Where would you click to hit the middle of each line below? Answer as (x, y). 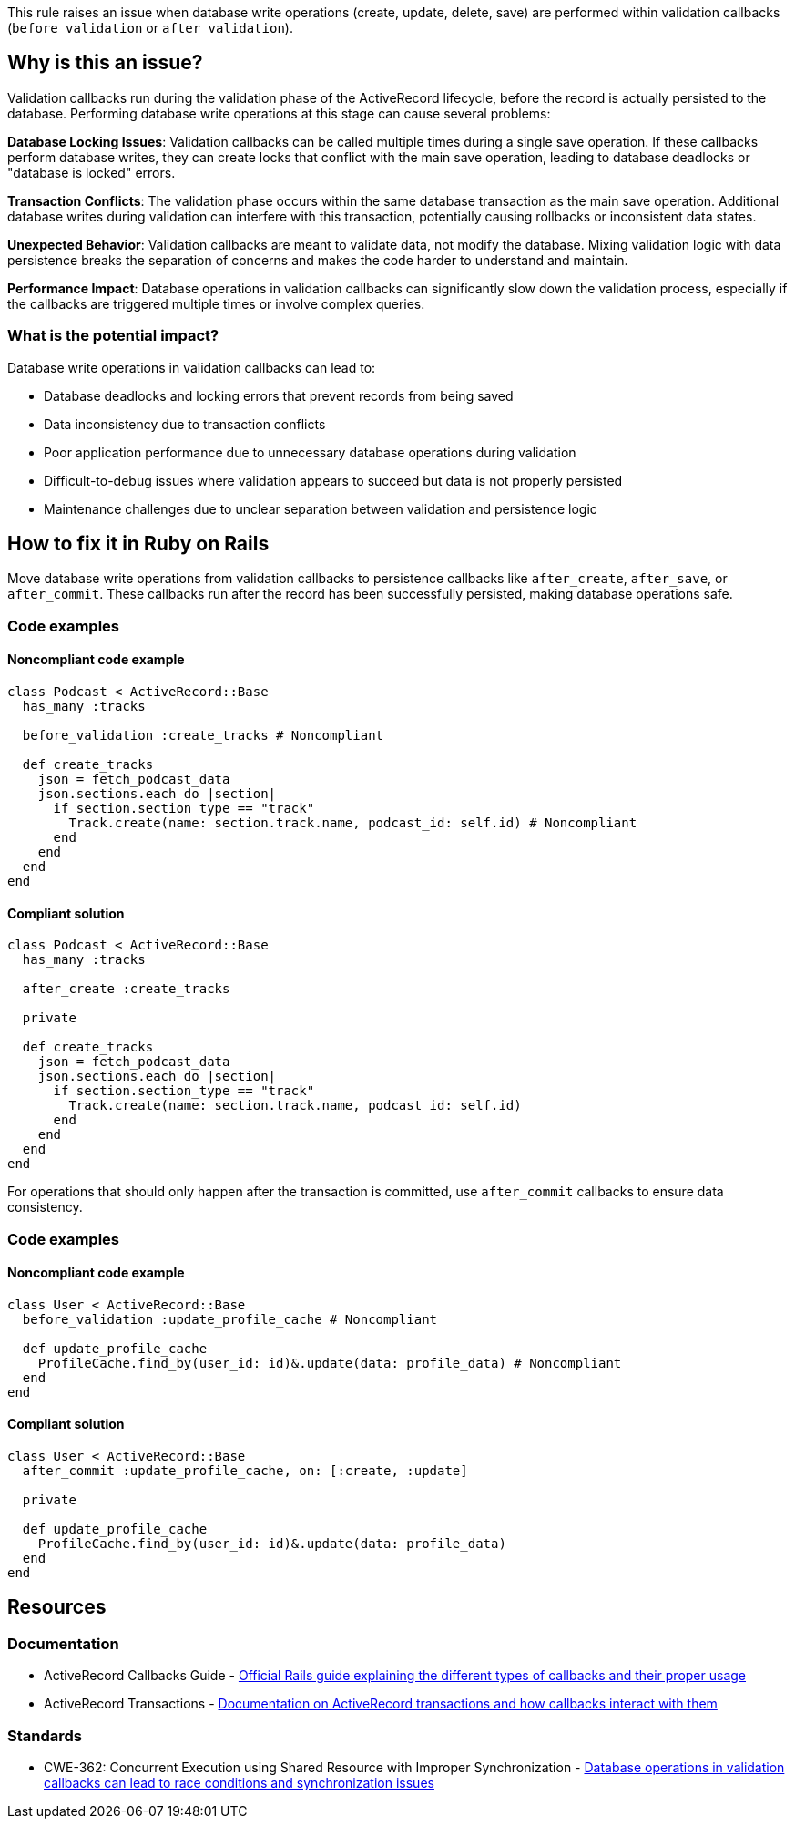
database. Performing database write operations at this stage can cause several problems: (279, 113)
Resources (57, 1607)
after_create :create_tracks (126, 989)
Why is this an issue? (105, 63)
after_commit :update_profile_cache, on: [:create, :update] (245, 1471)
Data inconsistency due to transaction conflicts (185, 424)
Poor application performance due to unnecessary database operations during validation (310, 452)
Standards (45, 1735)
